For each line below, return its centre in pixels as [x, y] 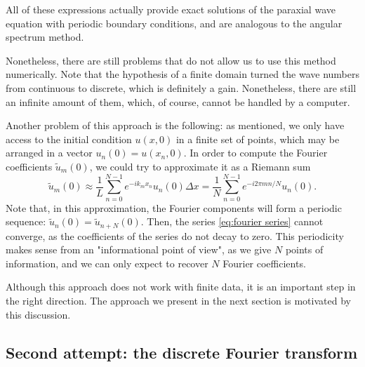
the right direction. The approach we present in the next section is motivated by [178, 301]
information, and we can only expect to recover [107, 263]
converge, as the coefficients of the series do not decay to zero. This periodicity [175, 235]
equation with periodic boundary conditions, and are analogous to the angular [174, 23]
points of [304, 249]
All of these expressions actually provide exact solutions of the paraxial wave [171, 9]
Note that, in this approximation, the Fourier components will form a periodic [174, 207]
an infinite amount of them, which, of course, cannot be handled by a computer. [178, 101]
